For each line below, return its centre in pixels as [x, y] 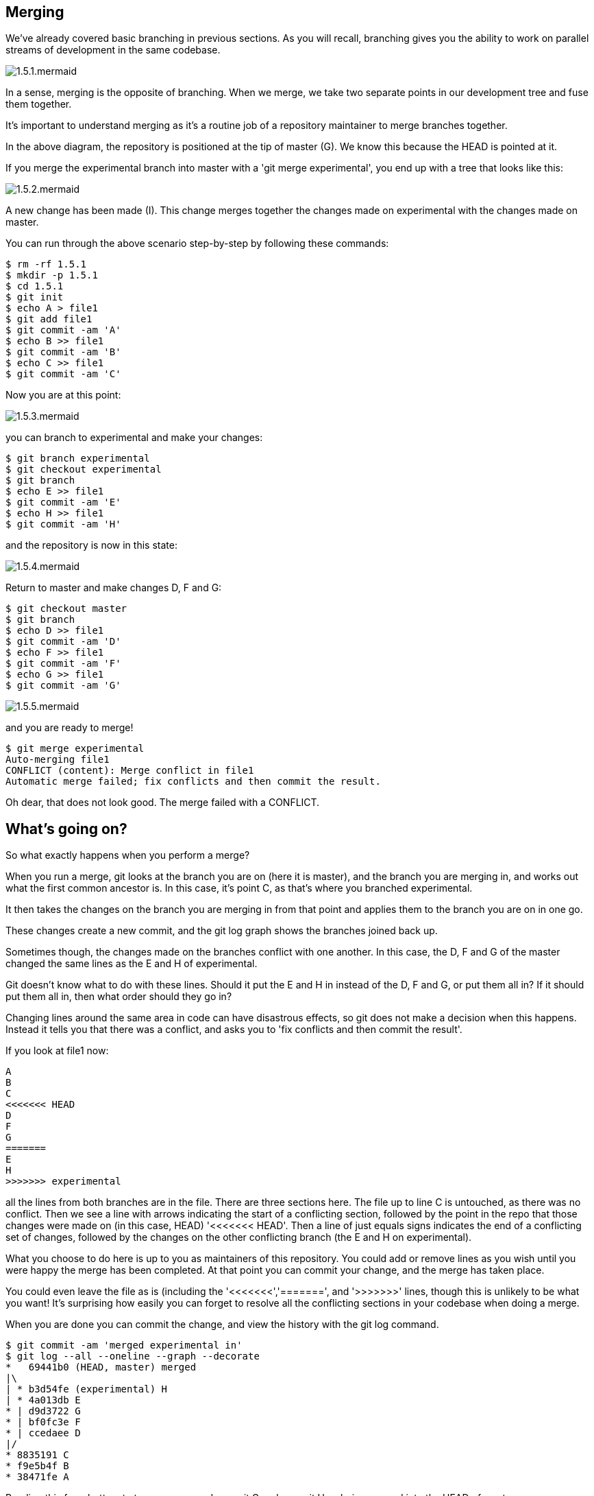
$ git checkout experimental [84, 470]
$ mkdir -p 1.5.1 [52, 275]
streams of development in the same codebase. [113, 50]
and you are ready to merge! [70, 728]
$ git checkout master [66, 609]
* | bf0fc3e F [43, 1422]
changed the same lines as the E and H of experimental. [132, 964]
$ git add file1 [49, 319]
